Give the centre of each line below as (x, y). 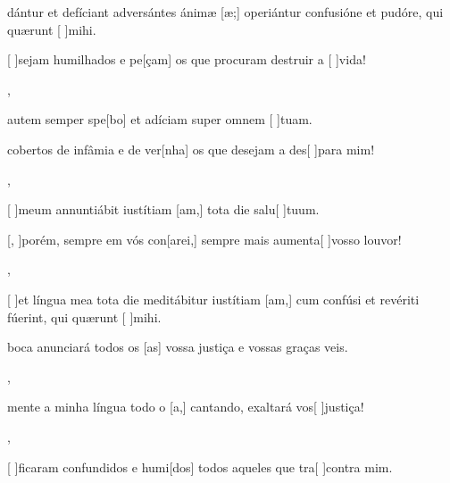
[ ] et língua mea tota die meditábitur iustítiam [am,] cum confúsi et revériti (213, 299)
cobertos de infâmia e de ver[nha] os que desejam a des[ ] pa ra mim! (191, 149)
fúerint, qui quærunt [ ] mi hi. (84, 316)
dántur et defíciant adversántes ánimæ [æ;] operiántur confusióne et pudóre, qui (225, 12)
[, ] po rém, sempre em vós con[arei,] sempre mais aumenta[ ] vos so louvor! (204, 239)
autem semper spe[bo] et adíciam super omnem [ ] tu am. (160, 119)
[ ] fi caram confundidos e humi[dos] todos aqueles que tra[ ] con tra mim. (200, 466)
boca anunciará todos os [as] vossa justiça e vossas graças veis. (178, 347)
